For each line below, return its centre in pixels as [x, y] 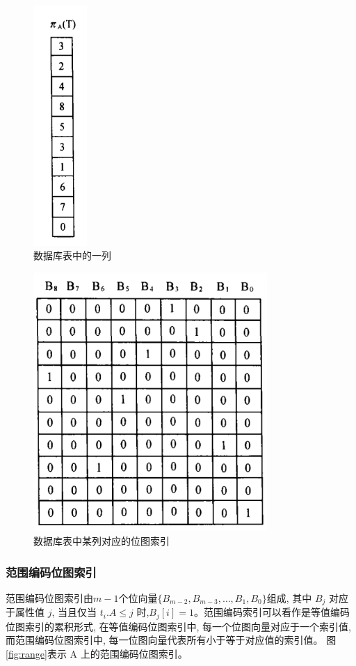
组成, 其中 [289, 597]
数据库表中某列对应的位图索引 [102, 541]
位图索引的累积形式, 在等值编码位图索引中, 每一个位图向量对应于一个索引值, [178, 626]
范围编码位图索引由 [49, 597]
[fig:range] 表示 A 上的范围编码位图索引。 [97, 653]
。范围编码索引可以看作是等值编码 [272, 612]
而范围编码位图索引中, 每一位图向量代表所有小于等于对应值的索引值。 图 [171, 640]
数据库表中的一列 [72, 255]
